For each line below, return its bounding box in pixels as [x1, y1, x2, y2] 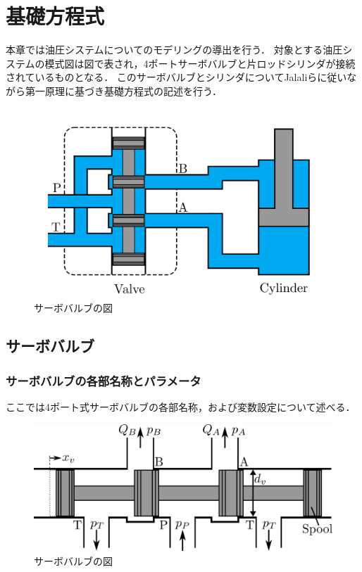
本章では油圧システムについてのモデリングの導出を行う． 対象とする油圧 [6, 42, 343, 57]
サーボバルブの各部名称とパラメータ [6, 371, 201, 389]
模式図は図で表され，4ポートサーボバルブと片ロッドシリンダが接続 [44, 56, 356, 70]
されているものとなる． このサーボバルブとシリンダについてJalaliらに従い [6, 70, 347, 84]
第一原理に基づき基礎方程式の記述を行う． [25, 83, 222, 98]
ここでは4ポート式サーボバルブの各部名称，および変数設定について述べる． [6, 400, 356, 414]
